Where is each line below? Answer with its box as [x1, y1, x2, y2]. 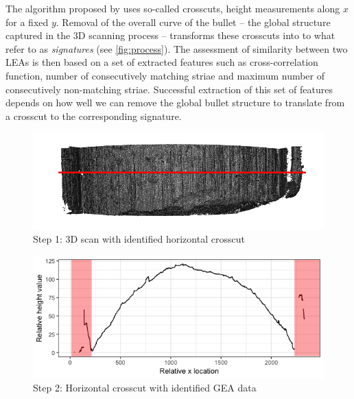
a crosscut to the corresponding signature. [5, 108, 182, 123]
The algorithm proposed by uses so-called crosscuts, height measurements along [5, 1, 340, 15]
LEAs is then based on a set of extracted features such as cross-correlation [5, 55, 318, 69]
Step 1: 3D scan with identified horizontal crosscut [33, 232, 245, 246]
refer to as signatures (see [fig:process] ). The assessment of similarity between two [5, 41, 348, 56]
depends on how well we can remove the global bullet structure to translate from [5, 95, 345, 110]
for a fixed [5, 14, 49, 29]
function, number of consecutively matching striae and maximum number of [5, 68, 325, 82]
